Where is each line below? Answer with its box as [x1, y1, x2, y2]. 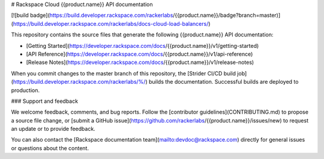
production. [11, 87, 40, 94]
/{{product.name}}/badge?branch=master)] [173, 12, 281, 19]
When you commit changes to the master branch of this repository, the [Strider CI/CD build [11, 69, 236, 77]
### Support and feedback [11, 97, 78, 105]
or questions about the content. [11, 144, 89, 152]
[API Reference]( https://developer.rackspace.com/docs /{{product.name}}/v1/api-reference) [26, 50, 253, 57]
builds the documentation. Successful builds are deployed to [148, 78, 299, 85]
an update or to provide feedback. [11, 126, 95, 133]
